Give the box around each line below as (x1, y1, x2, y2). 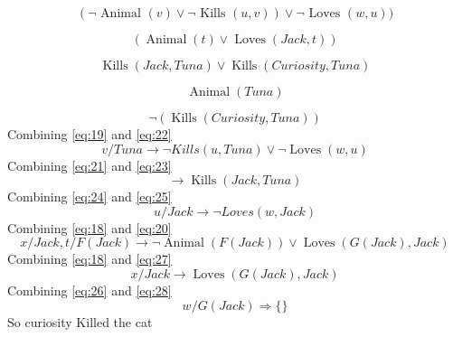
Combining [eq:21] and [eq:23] (7, 155, 172, 174)
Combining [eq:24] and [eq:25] (7, 187, 172, 206)
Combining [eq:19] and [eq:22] (7, 125, 172, 143)
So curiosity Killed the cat (7, 312, 153, 331)
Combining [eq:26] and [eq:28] (7, 280, 172, 299)
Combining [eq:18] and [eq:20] (7, 218, 172, 237)
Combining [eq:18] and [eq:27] (7, 249, 172, 268)
